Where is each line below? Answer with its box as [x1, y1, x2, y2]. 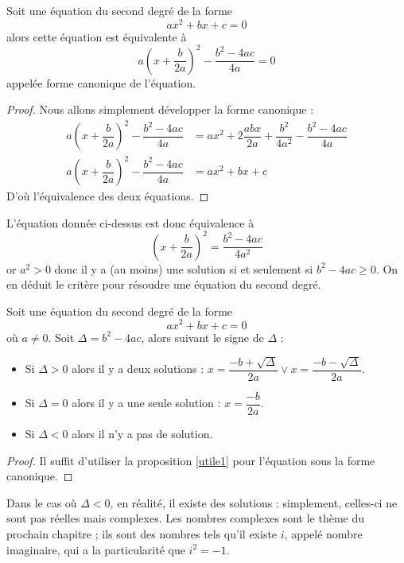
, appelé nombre [284, 526, 363, 542]
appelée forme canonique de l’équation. [6, 74, 196, 91]
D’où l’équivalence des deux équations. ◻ [6, 188, 209, 204]
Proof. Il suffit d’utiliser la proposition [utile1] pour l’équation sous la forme [6, 452, 375, 468]
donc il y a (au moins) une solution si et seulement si [54, 260, 313, 277]
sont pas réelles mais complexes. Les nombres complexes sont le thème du [6, 510, 365, 526]
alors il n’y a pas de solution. [72, 425, 213, 442]
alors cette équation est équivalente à [6, 28, 187, 45]
